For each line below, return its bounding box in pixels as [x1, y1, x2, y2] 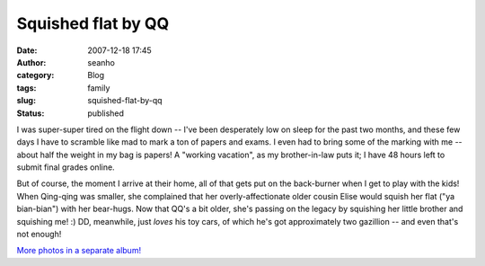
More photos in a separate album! [16, 245, 142, 256]
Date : [16, 45, 38, 56]
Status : [16, 108, 45, 119]
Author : [16, 57, 47, 67]
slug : [16, 95, 36, 106]
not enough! [16, 229, 62, 240]
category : [16, 70, 55, 81]
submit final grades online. [16, 162, 116, 173]
